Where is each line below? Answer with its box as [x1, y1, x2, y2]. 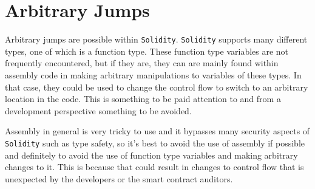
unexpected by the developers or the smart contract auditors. [5, 172, 233, 185]
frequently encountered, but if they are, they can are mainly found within [5, 57, 279, 69]
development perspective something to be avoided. [5, 104, 192, 117]
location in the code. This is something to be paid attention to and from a [5, 92, 281, 105]
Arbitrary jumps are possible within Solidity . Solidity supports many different [5, 33, 308, 46]
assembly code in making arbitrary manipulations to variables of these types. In [5, 68, 302, 81]
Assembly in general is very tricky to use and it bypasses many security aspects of [5, 125, 310, 137]
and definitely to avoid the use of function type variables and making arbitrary [5, 148, 298, 161]
